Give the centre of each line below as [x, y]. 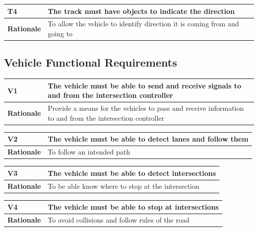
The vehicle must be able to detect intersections [132, 173]
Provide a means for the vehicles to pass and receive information [146, 108]
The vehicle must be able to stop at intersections [133, 207]
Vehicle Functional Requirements [91, 62]
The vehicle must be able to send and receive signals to [145, 85]
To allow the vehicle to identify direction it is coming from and [143, 24]
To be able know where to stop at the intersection [124, 186]
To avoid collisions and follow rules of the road [119, 220]
